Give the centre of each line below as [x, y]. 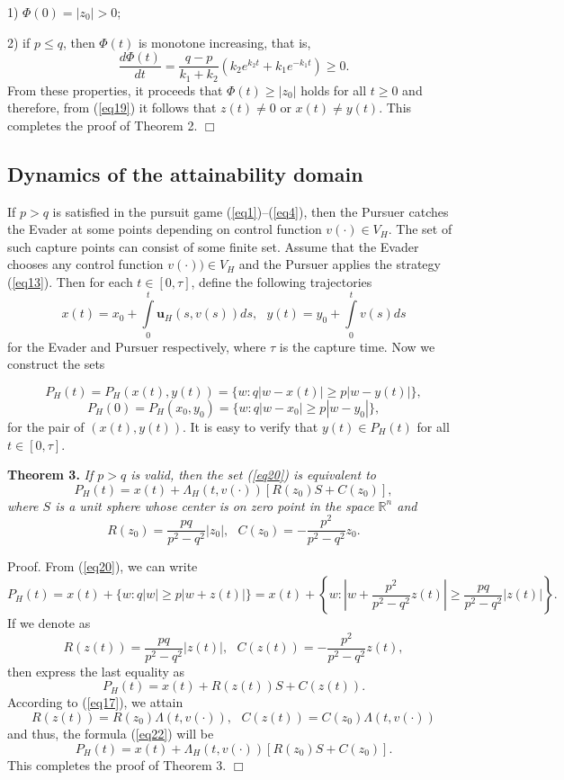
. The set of [420, 229]
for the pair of [46, 426]
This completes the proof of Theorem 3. [117, 764]
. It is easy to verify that [250, 426]
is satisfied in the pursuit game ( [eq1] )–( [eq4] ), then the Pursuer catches [251, 211]
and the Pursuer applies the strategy [340, 264]
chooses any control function [85, 264]
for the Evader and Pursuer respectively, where [137, 346]
